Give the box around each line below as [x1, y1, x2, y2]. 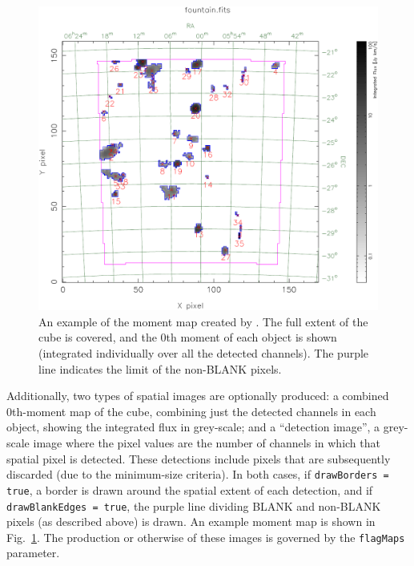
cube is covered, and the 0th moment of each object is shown [38, 329, 337, 346]
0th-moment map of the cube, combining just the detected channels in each [6, 402, 376, 419]
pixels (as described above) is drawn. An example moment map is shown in [6, 513, 376, 530]
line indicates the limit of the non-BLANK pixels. [38, 360, 282, 377]
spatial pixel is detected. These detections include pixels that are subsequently [6, 450, 391, 467]
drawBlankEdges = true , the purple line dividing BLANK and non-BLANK [6, 497, 381, 514]
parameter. [6, 544, 60, 561]
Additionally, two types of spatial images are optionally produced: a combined [6, 387, 389, 404]
